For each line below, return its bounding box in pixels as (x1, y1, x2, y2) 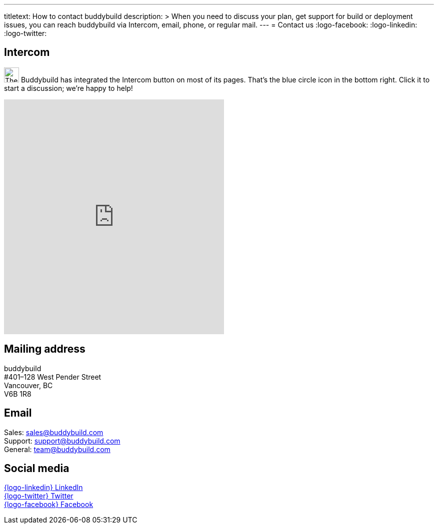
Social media (4, 462, 69, 475)
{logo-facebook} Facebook (4, 500, 93, 509)
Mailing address (4, 343, 85, 356)
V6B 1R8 (4, 389, 31, 398)
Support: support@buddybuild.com (4, 436, 120, 445)
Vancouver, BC (4, 381, 53, 390)
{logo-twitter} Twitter (4, 492, 73, 501)
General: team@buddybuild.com (4, 445, 110, 454)
